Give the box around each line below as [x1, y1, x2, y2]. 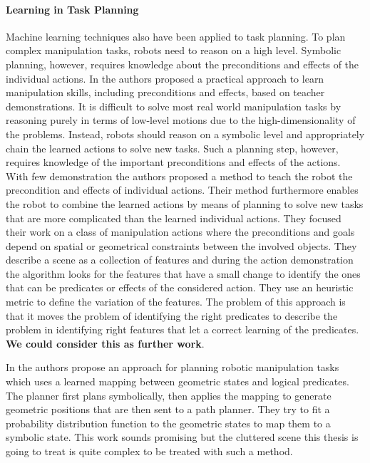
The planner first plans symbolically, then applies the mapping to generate [6, 387, 332, 402]
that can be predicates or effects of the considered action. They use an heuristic [6, 280, 354, 295]
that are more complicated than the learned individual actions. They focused [6, 210, 341, 225]
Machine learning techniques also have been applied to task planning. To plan [6, 28, 346, 43]
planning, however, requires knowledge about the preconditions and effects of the [6, 56, 359, 71]
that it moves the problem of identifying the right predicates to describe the [6, 308, 338, 323]
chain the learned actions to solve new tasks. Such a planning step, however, [6, 140, 339, 155]
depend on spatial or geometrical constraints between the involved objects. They [6, 238, 357, 253]
